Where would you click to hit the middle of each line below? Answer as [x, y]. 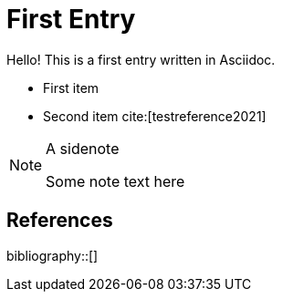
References [60, 221]
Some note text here [115, 181]
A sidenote [83, 148]
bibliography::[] [52, 255]
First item [71, 88]
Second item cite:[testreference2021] [155, 116]
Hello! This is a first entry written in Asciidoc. [141, 59]
